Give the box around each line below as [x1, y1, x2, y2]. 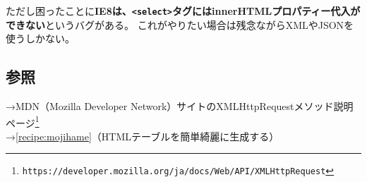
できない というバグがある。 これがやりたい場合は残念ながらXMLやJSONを [6, 17, 354, 32]
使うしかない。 [6, 31, 75, 46]
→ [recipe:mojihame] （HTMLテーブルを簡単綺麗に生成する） [6, 128, 279, 143]
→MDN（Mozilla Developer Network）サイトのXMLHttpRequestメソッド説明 [6, 99, 354, 114]
